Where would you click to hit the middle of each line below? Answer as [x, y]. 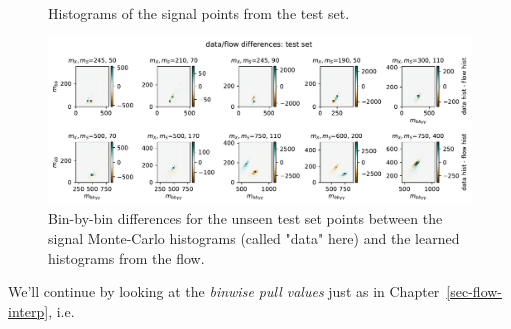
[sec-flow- [474, 291]
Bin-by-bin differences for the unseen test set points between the [245, 218]
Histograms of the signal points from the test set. [199, 12]
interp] [28, 310]
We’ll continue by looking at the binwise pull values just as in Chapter [224, 291]
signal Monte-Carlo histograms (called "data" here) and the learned [254, 238]
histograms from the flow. [126, 257]
